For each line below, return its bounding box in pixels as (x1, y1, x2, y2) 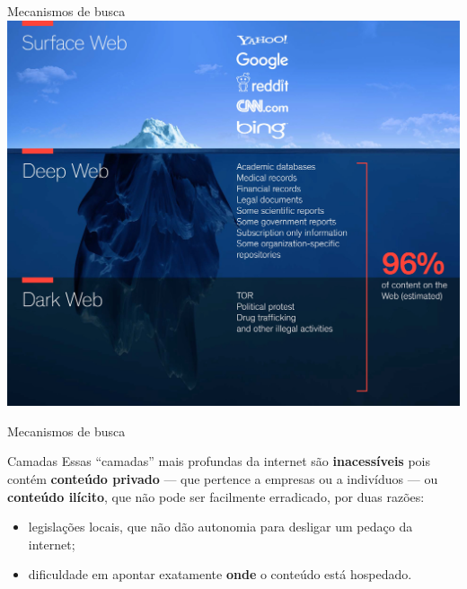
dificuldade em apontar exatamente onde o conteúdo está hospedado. (28, 565, 412, 584)
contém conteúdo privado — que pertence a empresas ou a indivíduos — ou (7, 470, 438, 488)
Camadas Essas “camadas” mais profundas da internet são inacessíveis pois (7, 452, 430, 470)
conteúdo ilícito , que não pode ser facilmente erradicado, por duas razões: (7, 487, 425, 505)
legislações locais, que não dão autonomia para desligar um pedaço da (28, 517, 413, 536)
